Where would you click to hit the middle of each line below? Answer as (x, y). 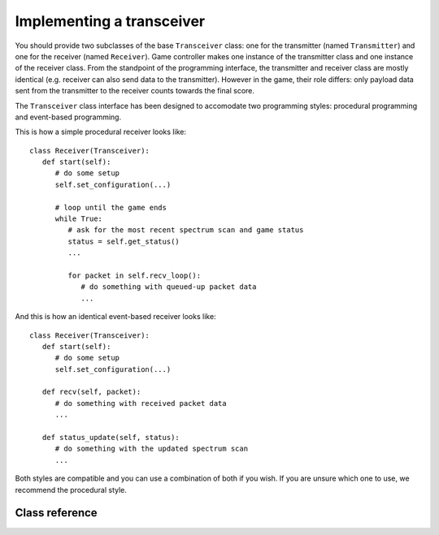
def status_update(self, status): (111, 438)
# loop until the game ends (111, 207)
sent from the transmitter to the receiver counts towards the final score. (135, 91)
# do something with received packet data (141, 403)
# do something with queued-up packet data (169, 287)
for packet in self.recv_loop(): (135, 275)
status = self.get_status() (124, 241)
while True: (79, 219)
